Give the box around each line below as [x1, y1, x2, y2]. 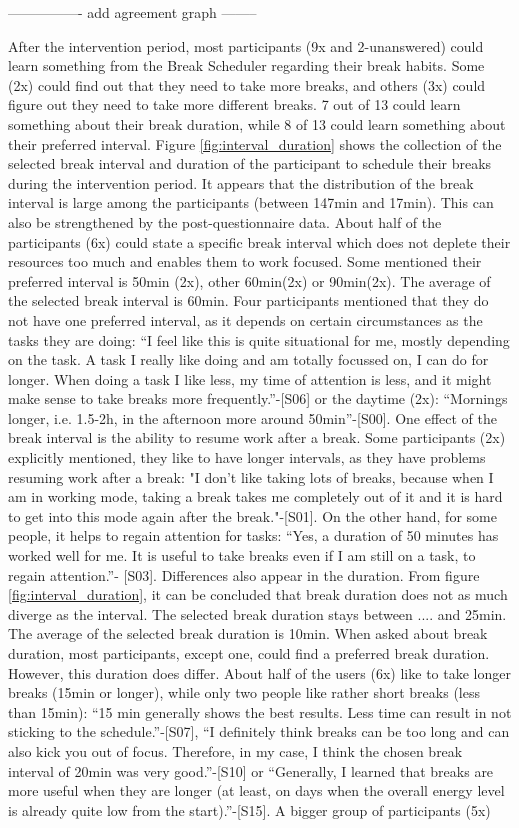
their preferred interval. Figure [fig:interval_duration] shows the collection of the [8, 133, 502, 154]
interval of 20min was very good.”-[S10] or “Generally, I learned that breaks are [8, 760, 494, 781]
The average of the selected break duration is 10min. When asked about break [8, 623, 488, 644]
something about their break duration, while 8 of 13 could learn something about [8, 113, 506, 134]
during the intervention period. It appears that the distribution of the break [8, 172, 474, 193]
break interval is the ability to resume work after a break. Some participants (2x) [8, 427, 506, 448]
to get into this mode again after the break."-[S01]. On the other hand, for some [8, 505, 497, 526]
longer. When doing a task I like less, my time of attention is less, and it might [8, 368, 492, 389]
